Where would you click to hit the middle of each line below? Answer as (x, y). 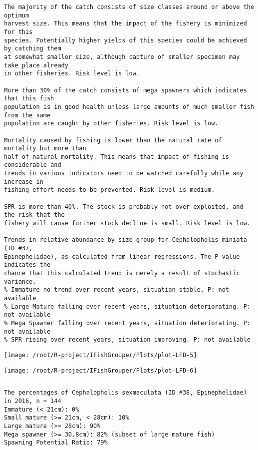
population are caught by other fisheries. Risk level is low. (111, 124)
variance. (20, 281)
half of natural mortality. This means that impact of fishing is (117, 157)
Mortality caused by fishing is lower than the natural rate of (113, 140)
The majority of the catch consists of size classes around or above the (129, 7)
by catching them (33, 49)
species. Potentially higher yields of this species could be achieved (126, 40)
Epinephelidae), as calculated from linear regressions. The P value (122, 256)
